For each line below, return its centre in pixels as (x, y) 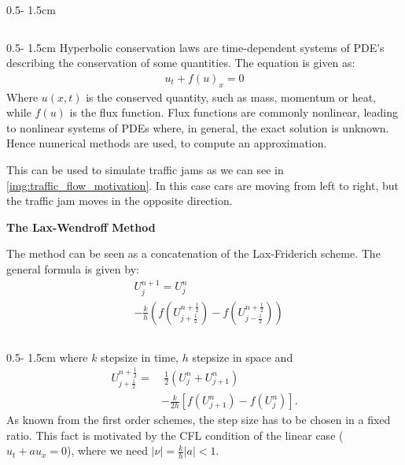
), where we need (107, 450)
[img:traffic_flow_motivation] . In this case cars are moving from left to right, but (202, 185)
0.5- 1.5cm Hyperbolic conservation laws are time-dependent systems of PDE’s (195, 47)
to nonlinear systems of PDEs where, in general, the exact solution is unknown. (198, 127)
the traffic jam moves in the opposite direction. (120, 201)
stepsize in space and (243, 357)
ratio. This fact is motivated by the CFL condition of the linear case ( (175, 435)
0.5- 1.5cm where (47, 357)
